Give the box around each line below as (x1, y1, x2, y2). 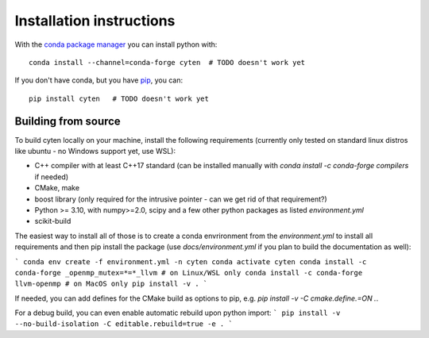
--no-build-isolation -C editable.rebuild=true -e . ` (14, 320, 234, 328)
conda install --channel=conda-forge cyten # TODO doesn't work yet (29, 58, 306, 67)
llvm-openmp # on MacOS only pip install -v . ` (14, 279, 208, 289)
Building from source (14, 114, 121, 128)
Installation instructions (14, 12, 176, 29)
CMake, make (34, 183, 79, 193)
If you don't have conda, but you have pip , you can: (14, 75, 183, 85)
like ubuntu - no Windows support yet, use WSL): (14, 147, 176, 156)
